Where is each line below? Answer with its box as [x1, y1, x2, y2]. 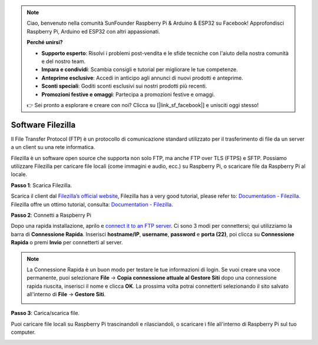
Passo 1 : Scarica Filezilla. [11, 181, 72, 188]
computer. [11, 329, 36, 336]
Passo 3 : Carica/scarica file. [11, 310, 79, 317]
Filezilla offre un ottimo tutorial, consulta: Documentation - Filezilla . [11, 201, 173, 208]
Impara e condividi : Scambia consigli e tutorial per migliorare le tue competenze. [41, 66, 238, 73]
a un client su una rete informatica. [11, 144, 95, 151]
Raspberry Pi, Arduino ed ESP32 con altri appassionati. [26, 28, 160, 35]
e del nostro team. [41, 58, 86, 65]
